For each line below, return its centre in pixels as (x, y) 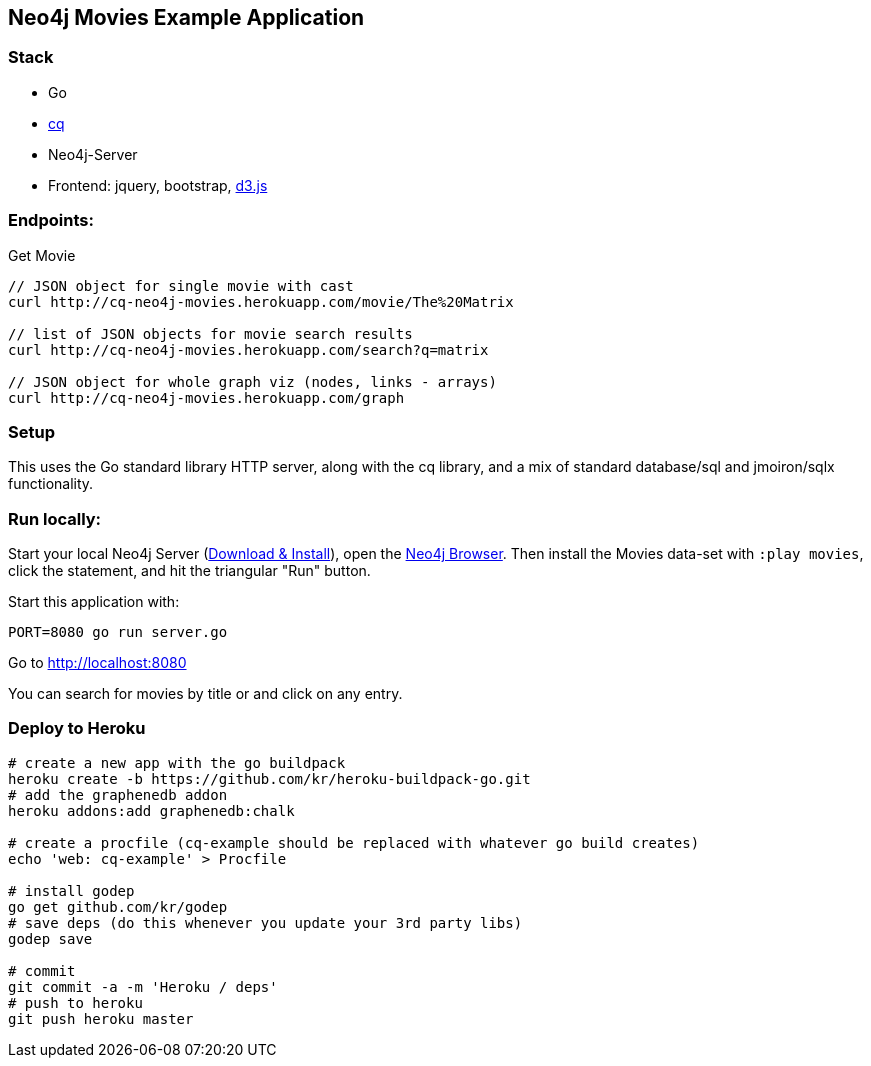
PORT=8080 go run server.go (118, 632)
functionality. (51, 484)
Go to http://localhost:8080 (97, 663)
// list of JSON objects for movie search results (210, 333)
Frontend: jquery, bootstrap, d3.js (158, 185)
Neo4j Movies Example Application (186, 17)
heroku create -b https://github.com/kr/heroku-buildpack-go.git (269, 778)
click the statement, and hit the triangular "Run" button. (189, 571)
